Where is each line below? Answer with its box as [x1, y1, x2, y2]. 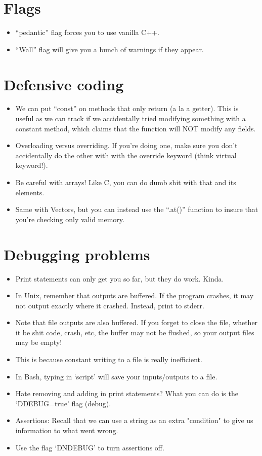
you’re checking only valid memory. [15, 214, 124, 224]
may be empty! [15, 337, 62, 347]
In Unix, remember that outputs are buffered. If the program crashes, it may [15, 290, 254, 301]
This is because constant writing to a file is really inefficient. [15, 354, 202, 365]
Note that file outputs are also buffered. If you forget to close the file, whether [15, 317, 258, 328]
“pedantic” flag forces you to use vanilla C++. [15, 27, 159, 38]
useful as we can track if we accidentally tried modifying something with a [15, 113, 246, 124]
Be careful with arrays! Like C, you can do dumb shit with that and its [15, 177, 236, 187]
